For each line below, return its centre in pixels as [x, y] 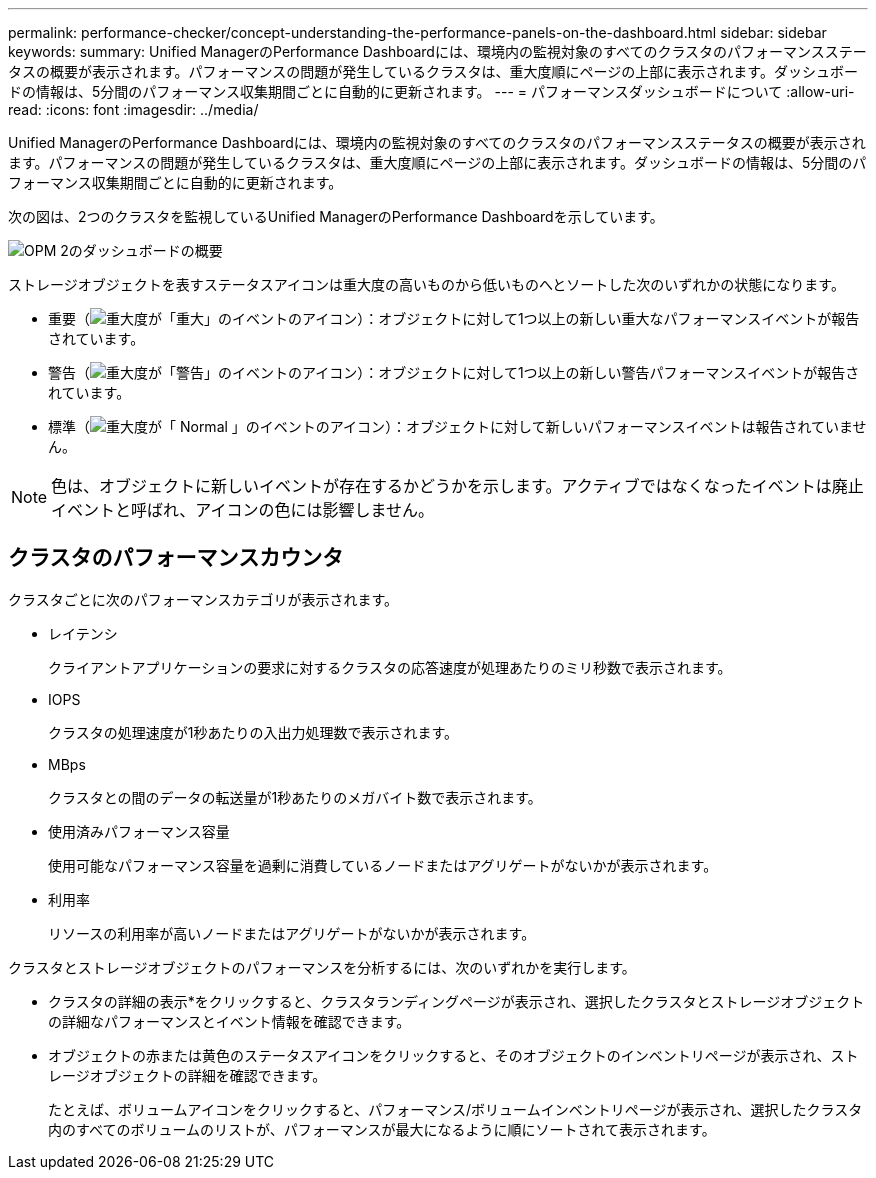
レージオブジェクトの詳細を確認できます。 [187, 1075]
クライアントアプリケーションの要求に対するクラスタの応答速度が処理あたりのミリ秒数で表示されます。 [390, 667]
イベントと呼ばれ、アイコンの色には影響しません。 [242, 510]
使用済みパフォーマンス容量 [139, 831]
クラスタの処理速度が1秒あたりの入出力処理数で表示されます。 [253, 732]
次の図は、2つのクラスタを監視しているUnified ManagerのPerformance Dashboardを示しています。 [336, 216]
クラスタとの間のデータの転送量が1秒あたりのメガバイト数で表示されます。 [295, 797]
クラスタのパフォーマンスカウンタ [176, 558]
